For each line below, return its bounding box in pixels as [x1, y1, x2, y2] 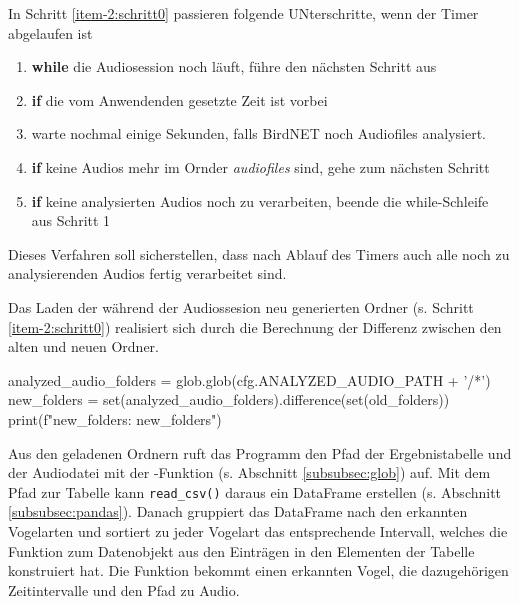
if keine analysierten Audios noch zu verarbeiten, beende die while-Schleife [31, 190, 489, 211]
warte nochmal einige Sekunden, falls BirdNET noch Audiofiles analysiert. [31, 123, 487, 144]
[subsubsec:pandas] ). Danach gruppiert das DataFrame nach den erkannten [8, 501, 468, 522]
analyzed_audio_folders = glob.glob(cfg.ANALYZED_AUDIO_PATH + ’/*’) [8, 369, 491, 390]
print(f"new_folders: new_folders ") [8, 408, 222, 429]
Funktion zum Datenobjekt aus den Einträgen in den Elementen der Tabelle [8, 540, 475, 561]
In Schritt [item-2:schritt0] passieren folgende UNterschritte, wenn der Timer [8, 3, 479, 23]
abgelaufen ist [8, 22, 93, 43]
